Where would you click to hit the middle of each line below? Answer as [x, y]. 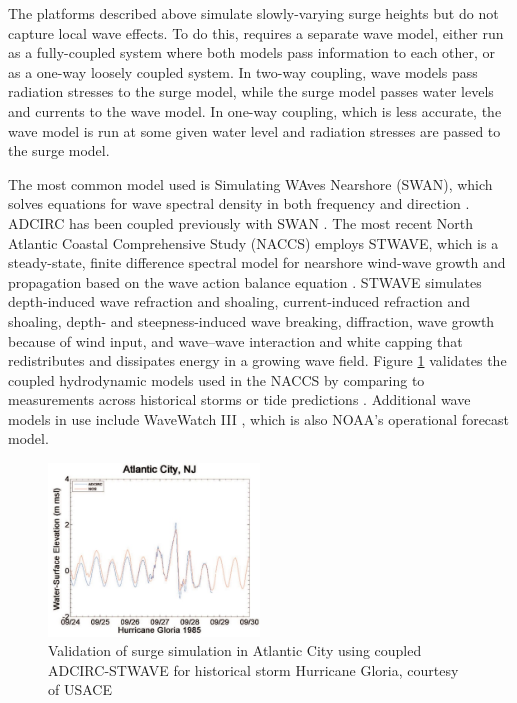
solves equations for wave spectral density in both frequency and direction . [239, 203]
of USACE [80, 689]
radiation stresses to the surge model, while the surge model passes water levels [251, 91]
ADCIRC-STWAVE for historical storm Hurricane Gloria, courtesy [253, 669]
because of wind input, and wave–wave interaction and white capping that [235, 340]
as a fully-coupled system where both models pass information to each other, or [252, 52]
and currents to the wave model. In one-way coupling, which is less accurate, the [255, 110]
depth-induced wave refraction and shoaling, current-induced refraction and [239, 301]
